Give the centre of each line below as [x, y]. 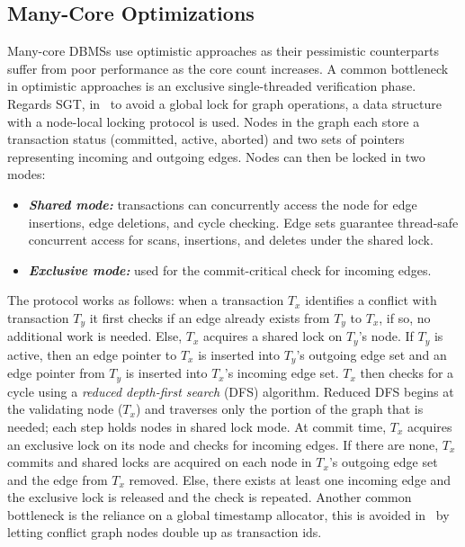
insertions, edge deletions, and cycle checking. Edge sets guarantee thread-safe [243, 222]
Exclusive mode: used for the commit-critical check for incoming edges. [230, 269]
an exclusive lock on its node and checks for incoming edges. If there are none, [223, 444]
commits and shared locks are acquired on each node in [160, 462]
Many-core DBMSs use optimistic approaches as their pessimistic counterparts [223, 51]
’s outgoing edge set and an [371, 354]
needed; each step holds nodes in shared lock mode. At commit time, [197, 426]
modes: [27, 174]
